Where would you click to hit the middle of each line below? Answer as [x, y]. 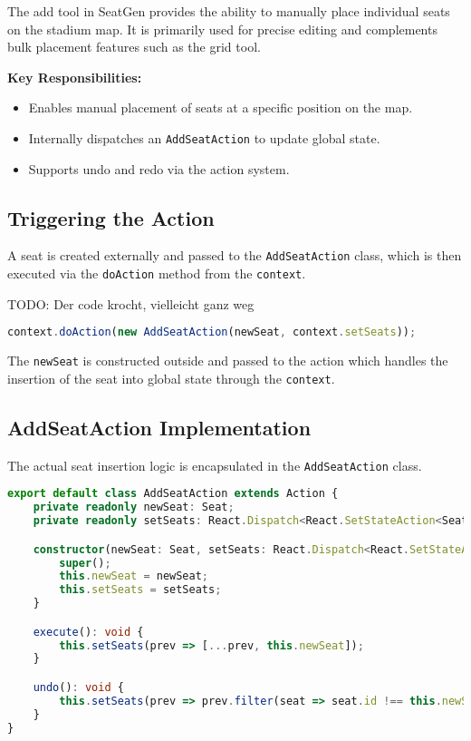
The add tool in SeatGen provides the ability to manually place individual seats [229, 11]
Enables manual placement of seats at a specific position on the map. [221, 107]
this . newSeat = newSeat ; [134, 576]
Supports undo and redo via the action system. [159, 168]
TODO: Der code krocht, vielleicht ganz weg [131, 303]
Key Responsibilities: [75, 77]
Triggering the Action [111, 217]
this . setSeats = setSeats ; [140, 590]
